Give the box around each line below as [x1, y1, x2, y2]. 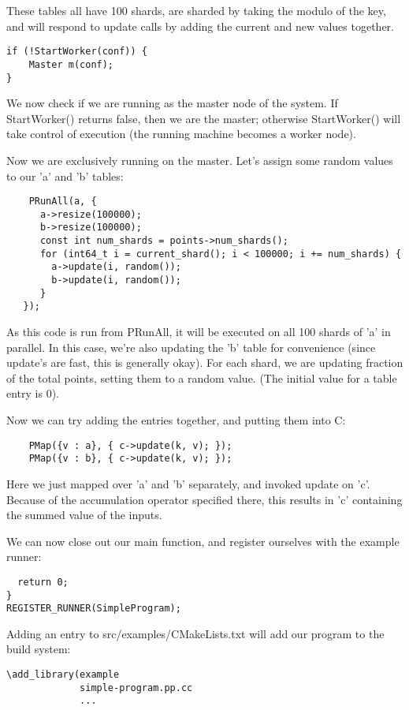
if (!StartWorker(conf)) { [6, 46, 147, 58]
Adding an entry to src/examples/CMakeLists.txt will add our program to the [6, 625, 385, 641]
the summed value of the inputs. [6, 506, 162, 523]
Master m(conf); [28, 58, 114, 70]
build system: [6, 641, 71, 657]
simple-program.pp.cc [80, 682, 193, 693]
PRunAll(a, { [28, 196, 97, 207]
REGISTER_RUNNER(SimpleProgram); [6, 603, 181, 615]
